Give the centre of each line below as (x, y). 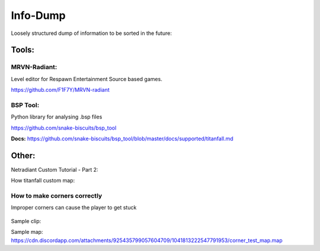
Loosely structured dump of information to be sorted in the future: (91, 33)
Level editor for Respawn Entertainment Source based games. (87, 79)
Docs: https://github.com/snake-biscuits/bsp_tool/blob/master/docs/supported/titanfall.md (122, 139)
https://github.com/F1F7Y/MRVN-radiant (60, 90)
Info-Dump (38, 15)
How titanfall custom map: (43, 181)
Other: (23, 155)
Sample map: (27, 232)
